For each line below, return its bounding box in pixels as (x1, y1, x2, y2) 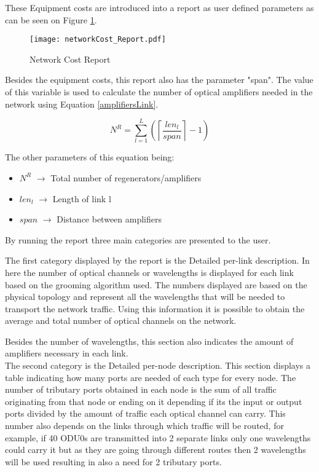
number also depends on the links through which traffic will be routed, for (5, 419, 284, 432)
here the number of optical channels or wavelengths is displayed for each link (5, 265, 294, 278)
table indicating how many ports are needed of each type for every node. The (5, 371, 296, 383)
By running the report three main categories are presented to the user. (5, 233, 271, 246)
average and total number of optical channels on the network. (5, 314, 237, 327)
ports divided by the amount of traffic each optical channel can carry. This (5, 407, 286, 420)
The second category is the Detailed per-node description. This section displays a (5, 359, 311, 372)
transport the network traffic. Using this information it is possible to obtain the (5, 302, 305, 315)
